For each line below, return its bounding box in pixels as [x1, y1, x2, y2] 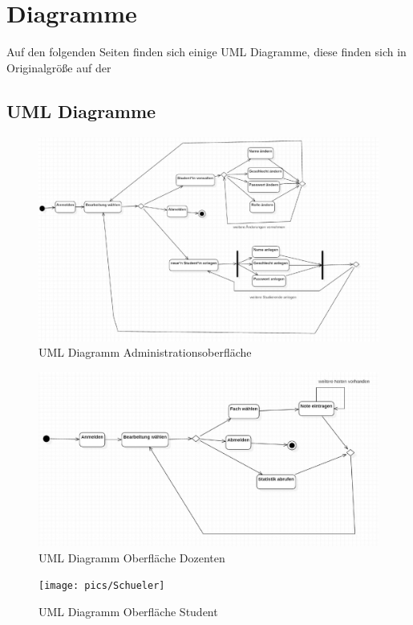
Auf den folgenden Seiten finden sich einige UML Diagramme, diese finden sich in [6, 43, 407, 60]
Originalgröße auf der [6, 59, 111, 76]
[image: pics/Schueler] [38, 580, 165, 592]
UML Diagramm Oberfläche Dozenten [38, 549, 225, 566]
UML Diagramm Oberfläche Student [38, 603, 218, 619]
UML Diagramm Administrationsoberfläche [38, 344, 252, 361]
